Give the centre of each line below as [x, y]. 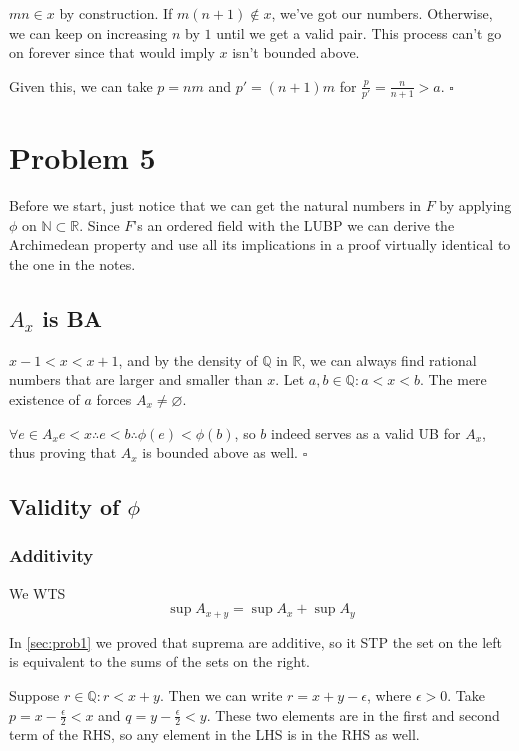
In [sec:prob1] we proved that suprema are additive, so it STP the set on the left [255, 641]
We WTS [37, 592]
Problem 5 [82, 157]
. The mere [453, 379]
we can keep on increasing [88, 32]
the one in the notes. [72, 264]
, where [389, 695]
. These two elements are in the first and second [353, 714]
